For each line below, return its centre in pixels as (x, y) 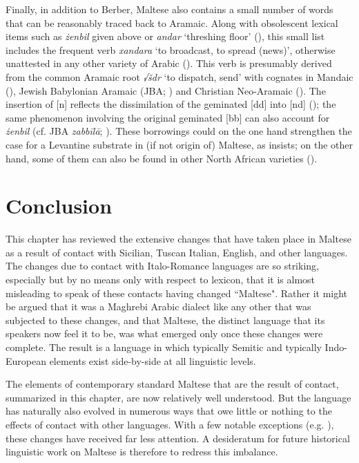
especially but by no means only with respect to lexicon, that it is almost (161, 280)
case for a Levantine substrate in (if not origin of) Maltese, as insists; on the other (179, 144)
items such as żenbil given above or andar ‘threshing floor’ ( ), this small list (165, 36)
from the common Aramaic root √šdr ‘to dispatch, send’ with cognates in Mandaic (179, 76)
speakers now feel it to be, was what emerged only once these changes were (164, 333)
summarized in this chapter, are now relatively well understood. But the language (178, 397)
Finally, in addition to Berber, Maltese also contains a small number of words (169, 9)
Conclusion (59, 206)
